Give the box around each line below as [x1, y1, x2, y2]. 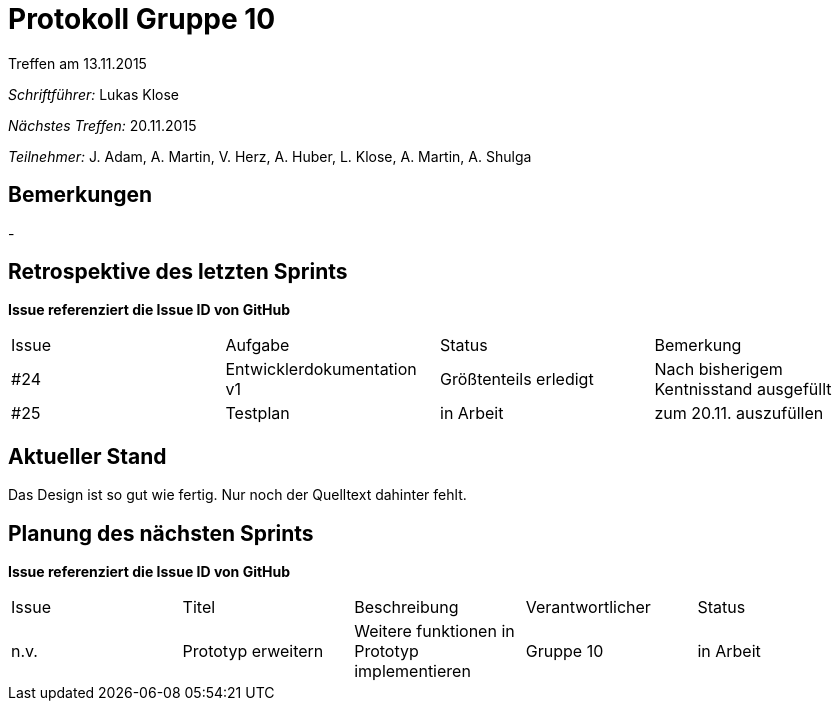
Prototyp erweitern [182, 641, 324, 662]
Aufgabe [225, 335, 290, 356]
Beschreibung [354, 597, 459, 618]
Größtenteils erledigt [440, 369, 594, 390]
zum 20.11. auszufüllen [654, 403, 824, 424]
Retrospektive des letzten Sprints [8, 259, 348, 285]
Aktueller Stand [8, 443, 167, 469]
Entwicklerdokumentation [225, 359, 417, 380]
